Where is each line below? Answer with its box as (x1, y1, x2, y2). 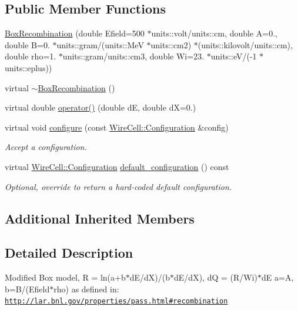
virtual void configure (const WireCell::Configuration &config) (5, 121, 229, 133)
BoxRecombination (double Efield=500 (5, 27, 145, 39)
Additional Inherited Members (5, 209, 195, 227)
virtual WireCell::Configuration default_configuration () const (5, 160, 229, 172)
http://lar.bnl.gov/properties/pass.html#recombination (5, 297, 228, 306)
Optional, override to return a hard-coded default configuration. (5, 180, 232, 192)
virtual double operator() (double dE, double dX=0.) (5, 101, 196, 114)
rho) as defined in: (53, 282, 119, 295)
